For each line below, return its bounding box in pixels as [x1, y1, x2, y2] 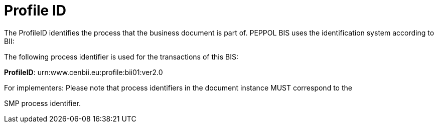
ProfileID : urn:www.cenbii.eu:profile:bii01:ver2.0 [4, 67, 163, 76]
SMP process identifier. [4, 98, 81, 107]
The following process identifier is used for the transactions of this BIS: [4, 52, 238, 61]
